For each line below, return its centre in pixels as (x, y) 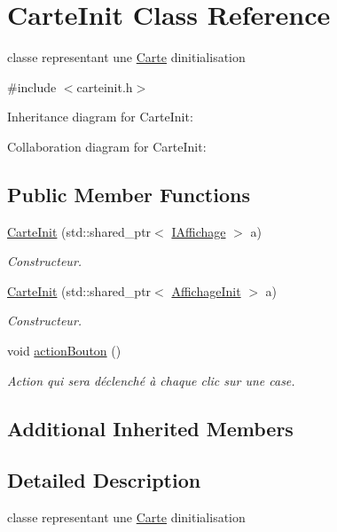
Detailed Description (104, 480)
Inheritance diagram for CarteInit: (100, 117)
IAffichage (199, 231)
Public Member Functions (129, 194)
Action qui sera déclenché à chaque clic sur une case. (151, 380)
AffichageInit (206, 290)
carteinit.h (105, 86)
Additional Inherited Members (150, 428)
